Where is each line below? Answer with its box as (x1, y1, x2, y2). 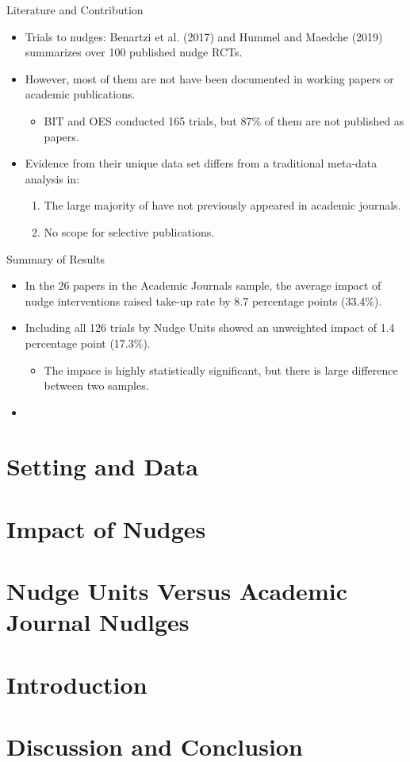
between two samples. (44, 377, 149, 394)
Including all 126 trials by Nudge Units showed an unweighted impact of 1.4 (25, 319, 395, 336)
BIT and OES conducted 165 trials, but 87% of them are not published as (44, 112, 404, 129)
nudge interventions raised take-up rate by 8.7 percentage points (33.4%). (25, 292, 382, 309)
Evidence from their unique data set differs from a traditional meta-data (25, 155, 377, 171)
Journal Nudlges (6, 606, 190, 638)
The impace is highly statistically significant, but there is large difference (44, 361, 398, 378)
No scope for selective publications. (44, 223, 215, 240)
